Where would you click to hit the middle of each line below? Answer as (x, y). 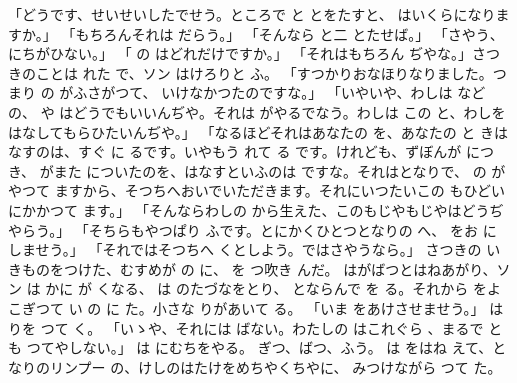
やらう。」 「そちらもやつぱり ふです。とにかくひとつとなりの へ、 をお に (252, 229)
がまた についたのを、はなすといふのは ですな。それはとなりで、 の (263, 170)
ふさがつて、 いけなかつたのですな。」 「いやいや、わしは (263, 92)
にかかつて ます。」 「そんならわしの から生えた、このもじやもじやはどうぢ (256, 209)
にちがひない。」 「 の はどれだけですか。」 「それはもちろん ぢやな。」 (240, 53)
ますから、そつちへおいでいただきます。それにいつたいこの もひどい (280, 190)
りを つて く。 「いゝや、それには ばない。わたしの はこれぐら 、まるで (246, 327)
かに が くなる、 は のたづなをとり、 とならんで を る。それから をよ (273, 288)
